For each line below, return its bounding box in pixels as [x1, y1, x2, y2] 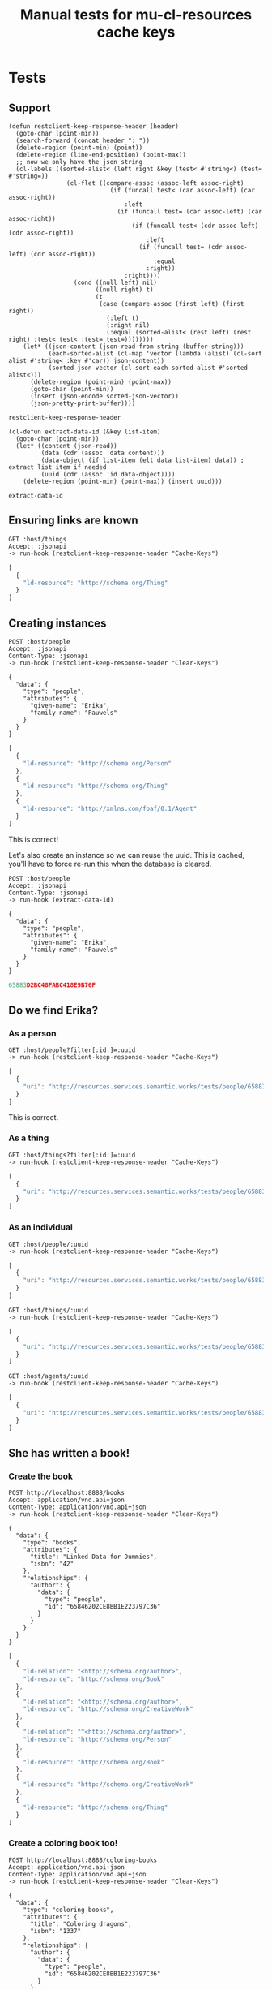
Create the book [8, 1471, 73, 1482]
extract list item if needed [8, 463, 107, 472]
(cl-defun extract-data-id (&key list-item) [8, 428, 161, 436]
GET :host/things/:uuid [8, 1306, 89, 1314]
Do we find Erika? [8, 1003, 99, 1017]
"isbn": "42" [29, 1560, 74, 1568]
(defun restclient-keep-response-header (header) [8, 123, 180, 131]
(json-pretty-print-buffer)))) [29, 399, 136, 407]
